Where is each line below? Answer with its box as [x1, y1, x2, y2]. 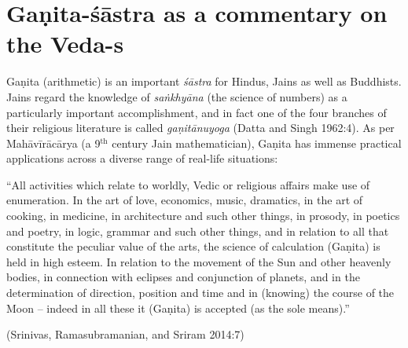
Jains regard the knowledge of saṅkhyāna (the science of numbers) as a [6, 88, 347, 104]
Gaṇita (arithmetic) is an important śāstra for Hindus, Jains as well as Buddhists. [6, 73, 402, 90]
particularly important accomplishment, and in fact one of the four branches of [6, 104, 387, 120]
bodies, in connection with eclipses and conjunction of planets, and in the [6, 269, 360, 285]
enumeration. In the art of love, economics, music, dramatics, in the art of [6, 192, 363, 208]
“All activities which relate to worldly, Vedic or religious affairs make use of [6, 176, 370, 192]
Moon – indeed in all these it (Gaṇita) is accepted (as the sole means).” [6, 299, 350, 316]
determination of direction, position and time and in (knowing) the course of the [6, 284, 395, 301]
